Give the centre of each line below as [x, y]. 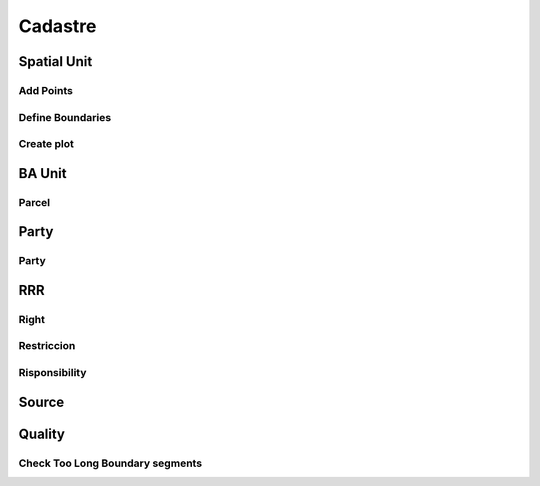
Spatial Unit [55, 61]
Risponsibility [52, 372]
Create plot [46, 144]
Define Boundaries [65, 117]
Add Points [46, 90]
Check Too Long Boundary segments [110, 463]
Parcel [34, 202]
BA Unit [42, 173]
